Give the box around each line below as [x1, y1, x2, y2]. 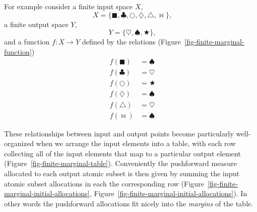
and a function [4, 36, 50, 47]
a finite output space [4, 18, 69, 29]
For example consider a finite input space [4, 1, 133, 11]
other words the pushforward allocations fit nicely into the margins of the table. [4, 198, 253, 208]
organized [4, 138, 34, 149]
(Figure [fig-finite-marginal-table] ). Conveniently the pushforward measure [4, 158, 237, 169]
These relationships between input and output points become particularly [4, 128, 234, 138]
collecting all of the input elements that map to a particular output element [4, 148, 241, 158]
